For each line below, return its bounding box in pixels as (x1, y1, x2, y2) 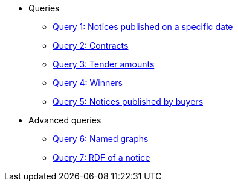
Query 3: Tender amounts (53, 59, 155, 69)
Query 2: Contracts (53, 40, 129, 51)
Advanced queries (28, 115, 101, 125)
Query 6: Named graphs (53, 134, 149, 144)
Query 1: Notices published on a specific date (53, 22, 233, 32)
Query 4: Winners (53, 78, 123, 88)
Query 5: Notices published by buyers (53, 96, 204, 107)
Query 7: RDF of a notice (53, 152, 150, 163)
